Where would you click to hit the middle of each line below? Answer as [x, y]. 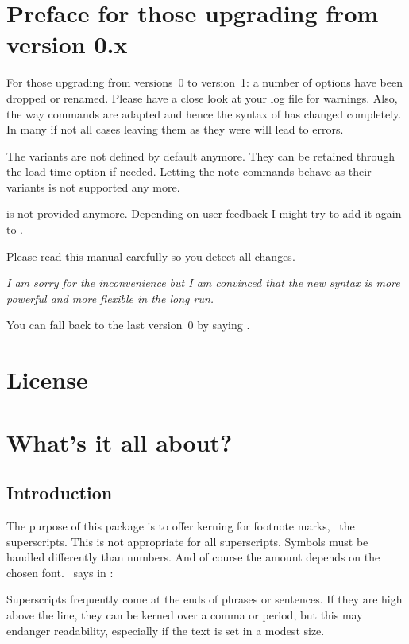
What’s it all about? [120, 442]
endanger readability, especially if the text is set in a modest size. [166, 630]
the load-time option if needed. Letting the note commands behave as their [189, 171]
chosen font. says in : [60, 572]
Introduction [60, 493]
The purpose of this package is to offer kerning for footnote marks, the [181, 525]
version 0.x [67, 44]
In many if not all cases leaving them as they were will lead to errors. [175, 129]
